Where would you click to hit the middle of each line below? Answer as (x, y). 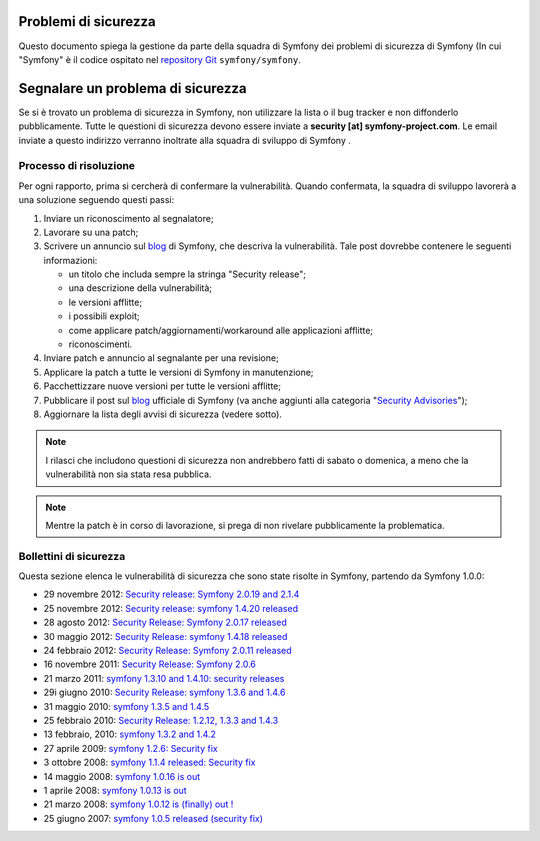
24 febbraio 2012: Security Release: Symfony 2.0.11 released (167, 651)
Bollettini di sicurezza (72, 556)
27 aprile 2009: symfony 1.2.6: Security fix (131, 748)
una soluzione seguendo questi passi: (96, 200)
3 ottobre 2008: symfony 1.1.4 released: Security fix (149, 762)
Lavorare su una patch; (91, 232)
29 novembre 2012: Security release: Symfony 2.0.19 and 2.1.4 (171, 594)
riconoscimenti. (100, 344)
